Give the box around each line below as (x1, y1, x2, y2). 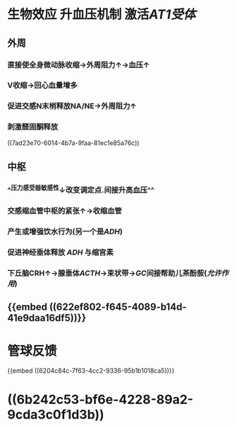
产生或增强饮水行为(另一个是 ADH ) (7, 227, 123, 237)
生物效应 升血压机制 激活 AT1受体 (7, 6, 196, 23)
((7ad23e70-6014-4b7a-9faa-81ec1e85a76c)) (7, 139, 140, 147)
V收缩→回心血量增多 (7, 81, 78, 91)
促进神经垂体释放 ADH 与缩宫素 (7, 248, 114, 258)
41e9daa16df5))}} (7, 312, 87, 324)
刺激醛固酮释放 (7, 122, 59, 132)
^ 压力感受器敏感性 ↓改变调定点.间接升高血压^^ (7, 183, 155, 195)
